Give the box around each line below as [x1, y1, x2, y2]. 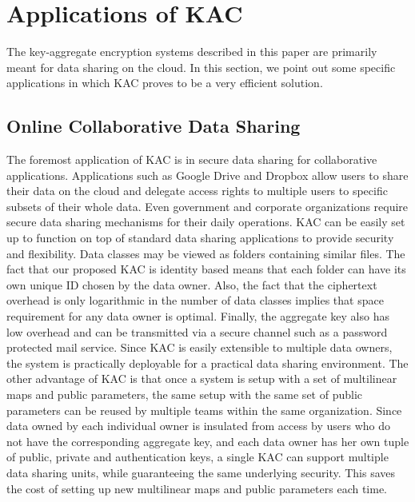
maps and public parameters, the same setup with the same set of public [6, 386, 363, 403]
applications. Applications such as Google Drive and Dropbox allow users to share [6, 166, 409, 183]
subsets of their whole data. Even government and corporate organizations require [6, 197, 409, 214]
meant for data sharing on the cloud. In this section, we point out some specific [6, 58, 396, 75]
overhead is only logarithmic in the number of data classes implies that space [6, 292, 384, 309]
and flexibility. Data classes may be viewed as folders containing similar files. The [6, 245, 405, 261]
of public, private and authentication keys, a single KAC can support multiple [6, 448, 389, 465]
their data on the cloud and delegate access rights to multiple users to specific [6, 182, 388, 199]
